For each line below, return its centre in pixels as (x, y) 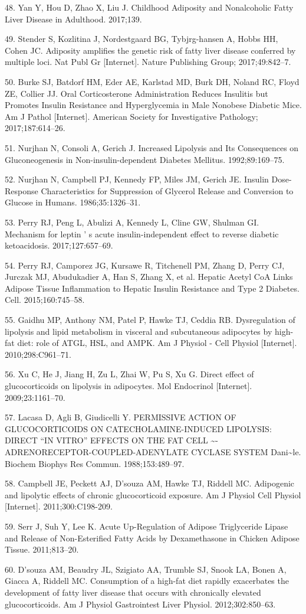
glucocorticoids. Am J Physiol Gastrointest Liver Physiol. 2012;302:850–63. (140, 604)
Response (22, 190)
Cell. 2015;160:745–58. (45, 300)
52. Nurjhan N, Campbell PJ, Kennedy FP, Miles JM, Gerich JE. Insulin (137, 179)
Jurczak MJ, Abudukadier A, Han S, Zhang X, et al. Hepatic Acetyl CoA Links (149, 277)
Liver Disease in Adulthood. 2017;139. (73, 19)
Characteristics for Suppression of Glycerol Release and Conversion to (167, 190)
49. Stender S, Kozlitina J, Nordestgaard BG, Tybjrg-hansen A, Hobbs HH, (142, 39)
